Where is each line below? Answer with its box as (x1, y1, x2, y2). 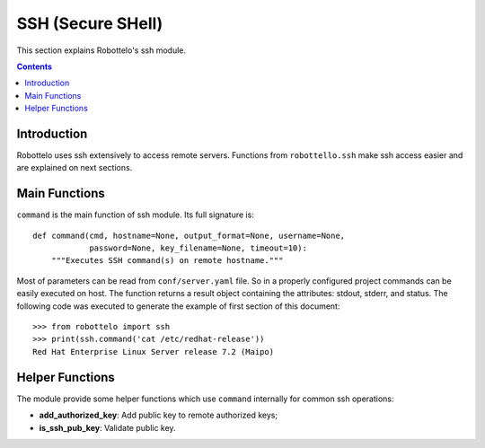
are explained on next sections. (16, 163, 133, 173)
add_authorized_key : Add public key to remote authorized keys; (39, 409, 278, 421)
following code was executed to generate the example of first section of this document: (16, 301, 340, 312)
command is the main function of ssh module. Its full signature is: (16, 209, 255, 220)
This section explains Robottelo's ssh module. (16, 45, 187, 56)
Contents (16, 61, 53, 72)
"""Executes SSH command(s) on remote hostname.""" (50, 256, 284, 266)
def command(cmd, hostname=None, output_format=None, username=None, (32, 230, 346, 241)
